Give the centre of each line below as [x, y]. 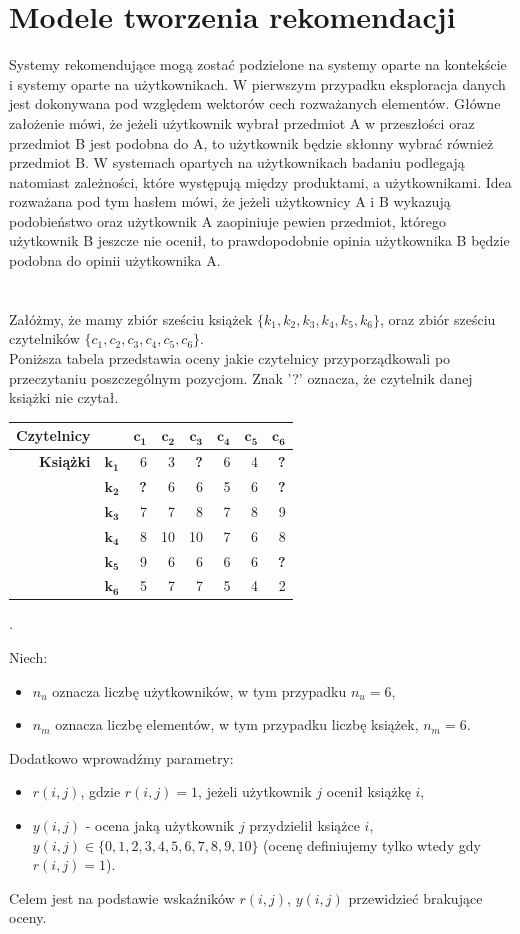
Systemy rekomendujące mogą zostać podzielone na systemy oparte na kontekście [258, 64]
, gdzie [100, 791]
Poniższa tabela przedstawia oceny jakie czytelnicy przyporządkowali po [230, 358]
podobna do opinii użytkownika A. [115, 260]
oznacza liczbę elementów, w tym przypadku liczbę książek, [237, 724]
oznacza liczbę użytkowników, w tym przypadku [199, 690]
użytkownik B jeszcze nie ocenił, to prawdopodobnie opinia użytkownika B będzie [259, 240]
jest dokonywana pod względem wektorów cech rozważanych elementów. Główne [255, 103]
